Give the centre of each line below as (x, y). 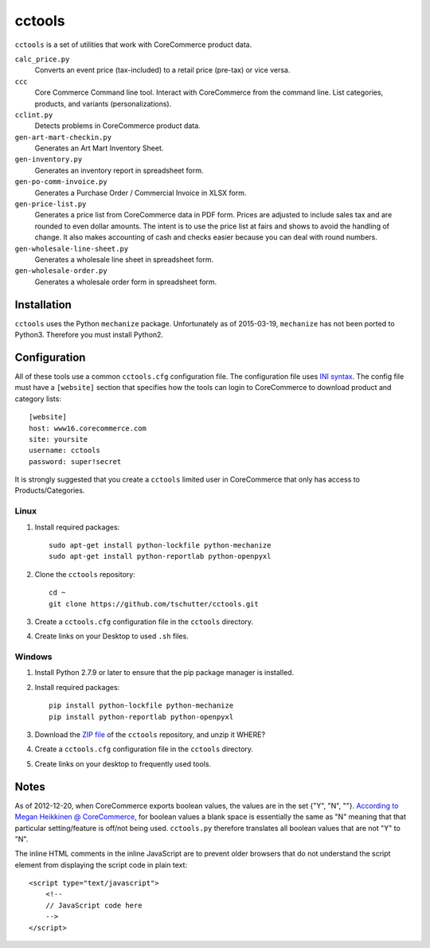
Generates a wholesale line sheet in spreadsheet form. (124, 259)
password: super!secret (75, 461)
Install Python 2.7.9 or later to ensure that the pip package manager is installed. (164, 673)
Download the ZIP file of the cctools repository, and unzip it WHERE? (150, 735)
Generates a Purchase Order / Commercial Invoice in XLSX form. (141, 193)
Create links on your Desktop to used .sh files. (111, 636)
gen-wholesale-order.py (61, 271)
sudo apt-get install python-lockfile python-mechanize (160, 545)
